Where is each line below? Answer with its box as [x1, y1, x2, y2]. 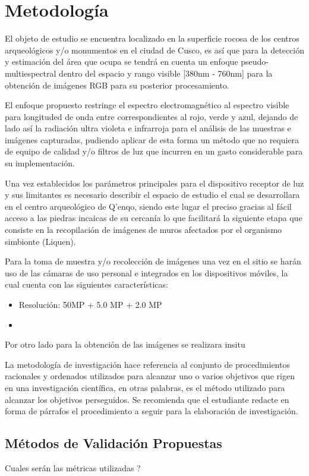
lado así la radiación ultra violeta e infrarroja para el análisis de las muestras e [5, 122, 291, 134]
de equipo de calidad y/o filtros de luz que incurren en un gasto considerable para [5, 145, 303, 157]
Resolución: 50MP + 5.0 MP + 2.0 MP [18, 298, 162, 310]
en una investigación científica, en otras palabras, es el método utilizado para [5, 381, 285, 393]
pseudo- [241, 55, 269, 68]
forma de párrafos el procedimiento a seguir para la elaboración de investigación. [5, 405, 298, 417]
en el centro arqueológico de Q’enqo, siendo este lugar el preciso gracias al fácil [5, 200, 292, 212]
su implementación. [5, 157, 75, 169]
